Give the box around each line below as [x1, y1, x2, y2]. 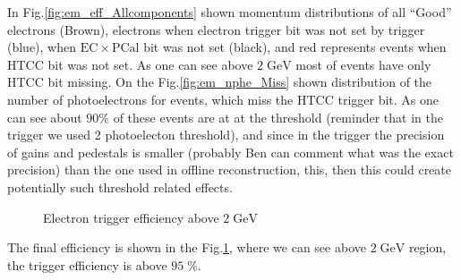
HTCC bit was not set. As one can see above [7, 55, 253, 73]
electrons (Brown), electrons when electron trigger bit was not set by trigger [7, 20, 425, 38]
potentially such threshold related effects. [7, 177, 233, 196]
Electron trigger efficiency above [43, 208, 219, 226]
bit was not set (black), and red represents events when [143, 38, 447, 56]
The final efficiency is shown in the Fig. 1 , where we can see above [7, 238, 366, 257]
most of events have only [295, 55, 431, 73]
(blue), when [7, 38, 77, 56]
